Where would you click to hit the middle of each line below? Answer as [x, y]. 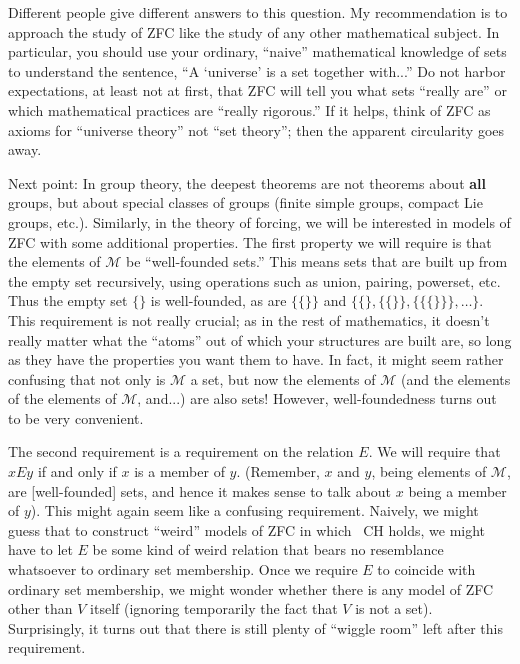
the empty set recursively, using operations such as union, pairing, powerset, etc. [254, 280]
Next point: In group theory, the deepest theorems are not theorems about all [247, 182]
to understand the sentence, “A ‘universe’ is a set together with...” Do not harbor [257, 70]
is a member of [179, 471]
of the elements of [62, 398]
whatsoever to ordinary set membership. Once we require [183, 569]
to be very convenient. [76, 417]
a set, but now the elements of [283, 378]
